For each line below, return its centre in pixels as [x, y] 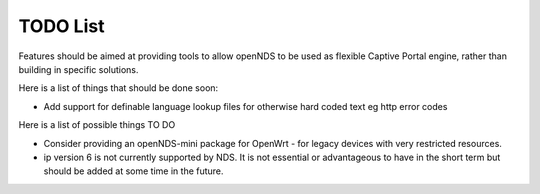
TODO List [61, 26]
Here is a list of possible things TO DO [97, 125]
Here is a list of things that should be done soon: [118, 88]
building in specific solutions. [78, 69]
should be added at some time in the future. [133, 171]
